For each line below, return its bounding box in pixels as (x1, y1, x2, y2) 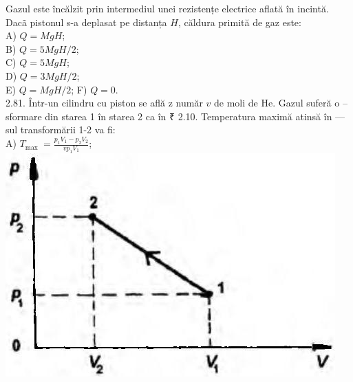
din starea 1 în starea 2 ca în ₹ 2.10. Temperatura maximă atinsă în (45, 109, 332, 123)
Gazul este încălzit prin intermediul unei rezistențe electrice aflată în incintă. (6, 1, 329, 15)
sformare (6, 109, 42, 123)
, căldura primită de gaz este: (178, 14, 301, 29)
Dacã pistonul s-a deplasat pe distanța (6, 14, 167, 29)
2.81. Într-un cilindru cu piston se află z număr (6, 95, 203, 110)
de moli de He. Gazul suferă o (214, 95, 340, 110)
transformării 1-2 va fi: (20, 122, 116, 137)
